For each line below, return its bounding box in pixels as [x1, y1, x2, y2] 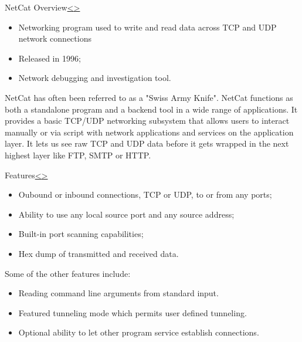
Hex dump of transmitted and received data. [18, 247, 179, 259]
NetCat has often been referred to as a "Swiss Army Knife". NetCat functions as [5, 91, 293, 103]
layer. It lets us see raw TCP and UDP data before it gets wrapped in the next [5, 137, 289, 150]
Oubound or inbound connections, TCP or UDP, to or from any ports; [18, 188, 272, 201]
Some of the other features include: [5, 267, 131, 279]
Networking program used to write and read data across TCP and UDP [18, 21, 277, 33]
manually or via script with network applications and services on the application [5, 126, 294, 138]
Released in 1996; [18, 52, 81, 64]
